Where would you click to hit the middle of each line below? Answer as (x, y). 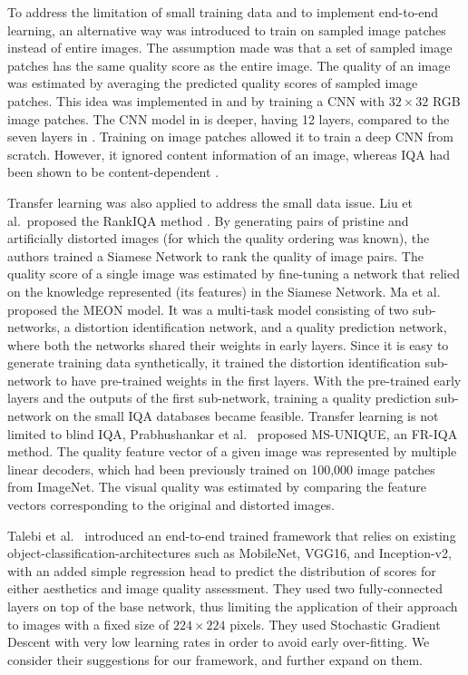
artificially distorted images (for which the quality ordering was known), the (219, 238)
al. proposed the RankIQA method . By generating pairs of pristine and (208, 220)
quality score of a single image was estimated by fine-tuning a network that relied (234, 274)
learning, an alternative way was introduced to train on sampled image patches (227, 29)
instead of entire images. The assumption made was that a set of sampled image (230, 48)
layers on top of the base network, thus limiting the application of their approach (233, 606)
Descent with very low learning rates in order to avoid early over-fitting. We (219, 642)
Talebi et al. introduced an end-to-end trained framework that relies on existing (232, 535)
